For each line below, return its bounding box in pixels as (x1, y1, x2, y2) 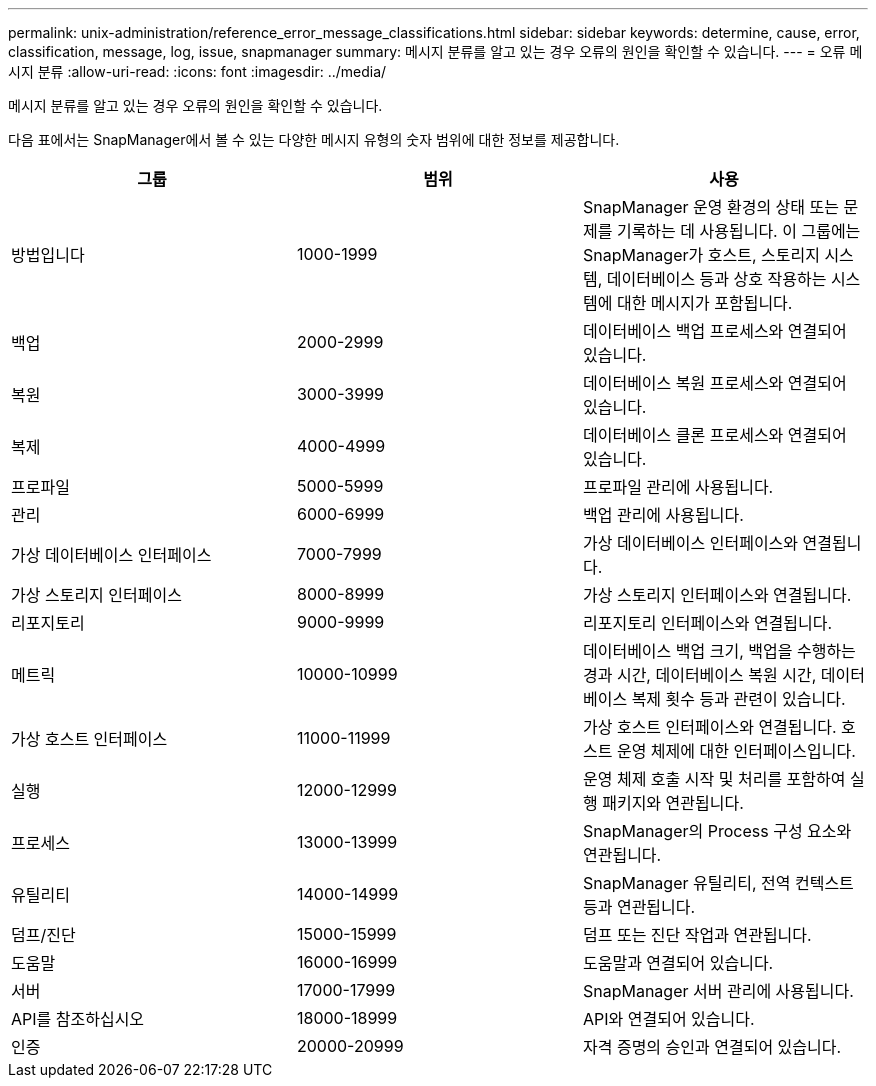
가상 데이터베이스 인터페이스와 (582, 533, 799, 553)
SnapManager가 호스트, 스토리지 (582, 245, 820, 265)
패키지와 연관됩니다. (602, 793, 744, 813)
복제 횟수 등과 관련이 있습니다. (631, 689, 846, 709)
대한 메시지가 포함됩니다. (616, 293, 793, 313)
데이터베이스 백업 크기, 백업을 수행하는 (582, 641, 856, 661)
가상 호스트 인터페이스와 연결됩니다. (582, 717, 837, 737)
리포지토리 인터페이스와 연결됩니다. (582, 613, 833, 633)
